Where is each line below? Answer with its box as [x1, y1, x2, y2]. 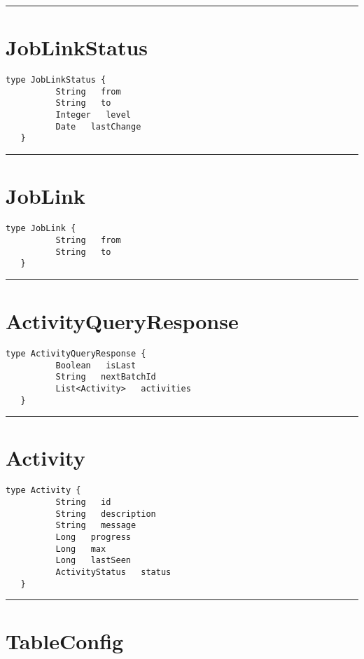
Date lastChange [55, 121, 141, 132]
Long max [55, 543, 106, 554]
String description [55, 508, 156, 519]
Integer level [55, 110, 131, 120]
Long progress [55, 532, 131, 542]
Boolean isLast [55, 360, 136, 370]
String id [55, 497, 111, 507]
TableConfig [6, 627, 124, 655]
